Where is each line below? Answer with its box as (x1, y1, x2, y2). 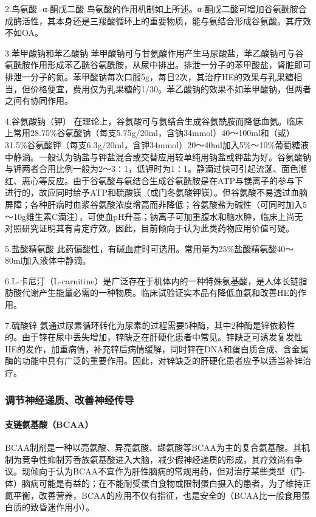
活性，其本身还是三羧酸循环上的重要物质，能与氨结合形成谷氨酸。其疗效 (21, 14, 311, 27)
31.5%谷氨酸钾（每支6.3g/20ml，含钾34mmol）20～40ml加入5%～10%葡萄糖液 (5, 138, 309, 151)
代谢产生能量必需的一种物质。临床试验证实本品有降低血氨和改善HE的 (21, 286, 298, 299)
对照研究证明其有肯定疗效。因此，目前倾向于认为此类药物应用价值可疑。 (5, 222, 294, 235)
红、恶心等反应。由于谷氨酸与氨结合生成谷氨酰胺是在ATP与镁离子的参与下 (5, 174, 303, 187)
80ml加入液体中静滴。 (5, 254, 91, 267)
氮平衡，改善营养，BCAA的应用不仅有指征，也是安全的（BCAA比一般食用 (5, 488, 302, 501)
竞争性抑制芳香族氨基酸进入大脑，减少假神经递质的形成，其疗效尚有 (21, 453, 294, 465)
